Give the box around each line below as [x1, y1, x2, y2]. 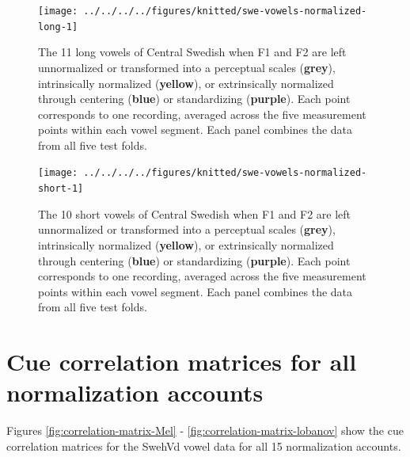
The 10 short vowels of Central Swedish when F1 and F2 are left [38, 205, 351, 222]
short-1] [38, 183, 84, 195]
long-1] [38, 21, 78, 32]
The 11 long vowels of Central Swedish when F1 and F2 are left [38, 44, 347, 60]
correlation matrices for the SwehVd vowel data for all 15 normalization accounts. [6, 437, 401, 454]
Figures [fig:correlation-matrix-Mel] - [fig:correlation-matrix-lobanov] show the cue [6, 422, 404, 439]
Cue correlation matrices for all [6, 345, 357, 378]
